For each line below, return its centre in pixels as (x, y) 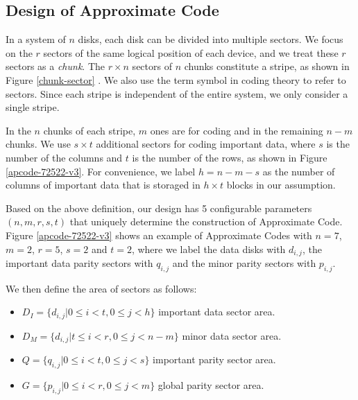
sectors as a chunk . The (55, 66)
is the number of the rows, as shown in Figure (230, 157)
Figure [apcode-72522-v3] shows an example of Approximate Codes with (159, 235)
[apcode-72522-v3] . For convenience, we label (101, 171)
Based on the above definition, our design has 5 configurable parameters (159, 208)
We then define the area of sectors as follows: (101, 288)
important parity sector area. (214, 359)
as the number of (299, 171)
